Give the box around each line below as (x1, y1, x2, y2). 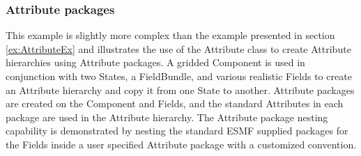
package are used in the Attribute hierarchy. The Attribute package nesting (6, 109, 328, 124)
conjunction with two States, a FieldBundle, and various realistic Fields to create (6, 69, 352, 83)
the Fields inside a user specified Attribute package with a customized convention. (6, 136, 357, 151)
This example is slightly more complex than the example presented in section (6, 28, 335, 42)
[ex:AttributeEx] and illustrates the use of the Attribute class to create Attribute (6, 41, 351, 56)
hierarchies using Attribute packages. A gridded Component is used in (6, 55, 305, 70)
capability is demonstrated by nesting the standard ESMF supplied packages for (6, 123, 348, 138)
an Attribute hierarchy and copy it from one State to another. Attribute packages (6, 82, 355, 97)
